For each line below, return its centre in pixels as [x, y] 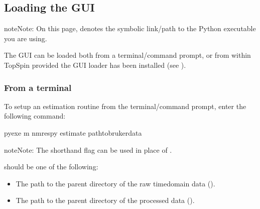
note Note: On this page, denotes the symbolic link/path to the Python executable [130, 28]
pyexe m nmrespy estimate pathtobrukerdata [73, 132]
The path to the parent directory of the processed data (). [105, 200]
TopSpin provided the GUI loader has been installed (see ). [95, 65]
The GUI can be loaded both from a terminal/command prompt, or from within [127, 55]
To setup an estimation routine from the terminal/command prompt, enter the [125, 106]
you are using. [26, 38]
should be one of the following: [51, 167]
